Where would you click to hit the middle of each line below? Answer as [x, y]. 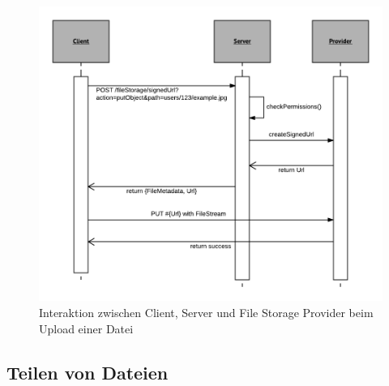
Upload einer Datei [86, 328]
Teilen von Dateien [88, 372]
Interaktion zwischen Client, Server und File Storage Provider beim [206, 313]
